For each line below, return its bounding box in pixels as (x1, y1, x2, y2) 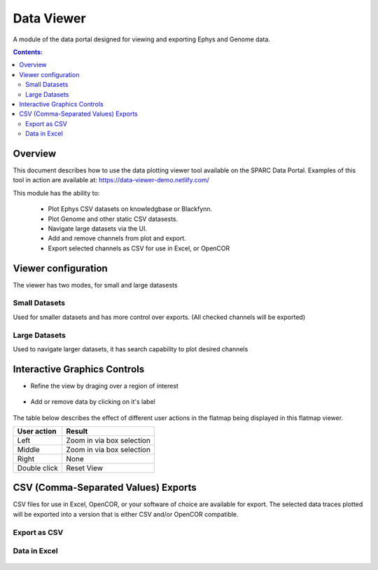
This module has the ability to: (13, 189, 100, 197)
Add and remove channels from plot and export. (48, 234, 187, 243)
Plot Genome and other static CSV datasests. (48, 215, 178, 223)
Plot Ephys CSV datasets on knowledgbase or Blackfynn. (48, 205, 213, 213)
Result (66, 426, 88, 436)
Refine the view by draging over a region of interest (30, 381, 178, 390)
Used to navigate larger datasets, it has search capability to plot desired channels (13, 344, 248, 353)
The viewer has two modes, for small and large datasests (13, 280, 178, 289)
